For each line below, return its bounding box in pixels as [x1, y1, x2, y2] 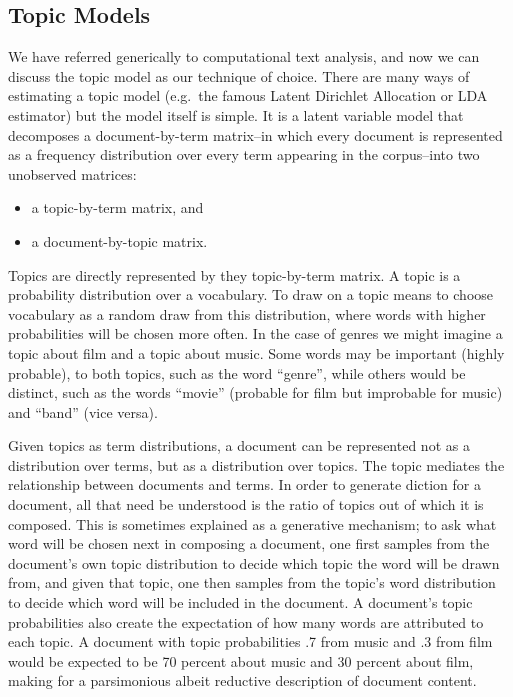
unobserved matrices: [8, 163, 137, 184]
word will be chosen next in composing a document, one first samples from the [8, 533, 490, 554]
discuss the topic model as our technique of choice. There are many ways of [8, 65, 470, 86]
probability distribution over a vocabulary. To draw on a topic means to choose [8, 284, 494, 305]
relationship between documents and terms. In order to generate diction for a [8, 474, 481, 495]
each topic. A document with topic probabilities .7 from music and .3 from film [8, 631, 493, 652]
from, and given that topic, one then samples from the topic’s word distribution [8, 572, 496, 593]
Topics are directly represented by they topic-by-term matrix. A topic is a [8, 264, 461, 285]
